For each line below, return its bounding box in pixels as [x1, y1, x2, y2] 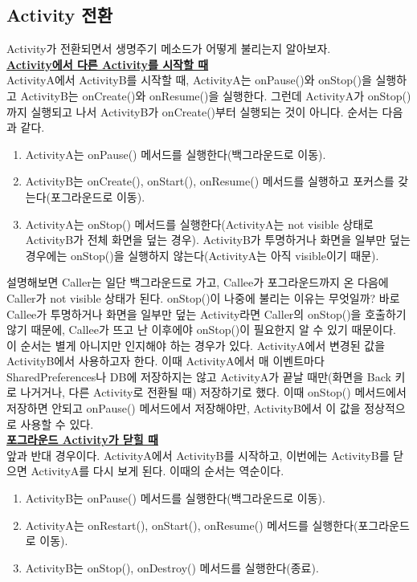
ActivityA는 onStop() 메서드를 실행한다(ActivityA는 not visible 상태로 [25, 215, 374, 232]
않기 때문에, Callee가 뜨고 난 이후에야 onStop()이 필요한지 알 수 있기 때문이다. [6, 321, 396, 338]
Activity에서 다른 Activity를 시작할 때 [6, 55, 209, 72]
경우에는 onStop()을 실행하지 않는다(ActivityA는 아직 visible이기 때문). [25, 246, 379, 263]
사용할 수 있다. [20, 415, 94, 432]
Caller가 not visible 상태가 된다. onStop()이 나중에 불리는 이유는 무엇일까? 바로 [6, 289, 400, 306]
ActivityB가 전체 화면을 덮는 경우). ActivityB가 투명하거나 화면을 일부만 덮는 [25, 231, 411, 248]
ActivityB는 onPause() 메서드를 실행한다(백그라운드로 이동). [25, 490, 325, 507]
